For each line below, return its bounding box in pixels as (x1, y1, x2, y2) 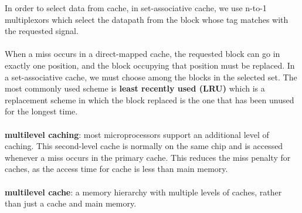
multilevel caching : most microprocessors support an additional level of (5, 128, 269, 140)
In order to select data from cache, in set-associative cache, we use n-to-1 (5, 2, 267, 13)
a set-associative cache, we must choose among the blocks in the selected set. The (5, 70, 297, 83)
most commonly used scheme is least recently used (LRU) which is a (5, 82, 265, 94)
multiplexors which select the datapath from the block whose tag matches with (5, 13, 289, 25)
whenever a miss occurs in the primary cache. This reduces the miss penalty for (5, 151, 291, 163)
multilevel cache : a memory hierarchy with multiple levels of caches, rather (5, 185, 282, 198)
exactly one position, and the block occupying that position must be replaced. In (5, 59, 295, 71)
